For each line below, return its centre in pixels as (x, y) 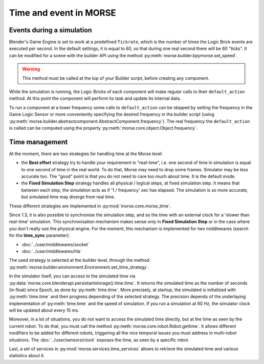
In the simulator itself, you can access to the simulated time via (72, 276)
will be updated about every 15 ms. (44, 310)
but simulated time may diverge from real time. (68, 197)
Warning (31, 69)
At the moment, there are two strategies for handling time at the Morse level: (86, 154)
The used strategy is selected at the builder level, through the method (79, 260)
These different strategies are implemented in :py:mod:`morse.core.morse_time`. (90, 206)
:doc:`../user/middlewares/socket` (55, 244)
